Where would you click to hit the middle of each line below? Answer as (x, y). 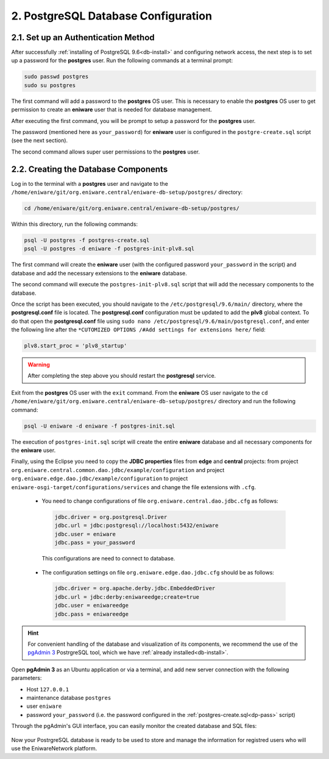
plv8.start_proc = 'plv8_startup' (76, 346)
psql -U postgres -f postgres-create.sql (87, 240)
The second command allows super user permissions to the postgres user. (106, 152)
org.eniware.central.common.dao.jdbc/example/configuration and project (118, 470)
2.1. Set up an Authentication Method (83, 37)
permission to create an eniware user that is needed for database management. (112, 110)
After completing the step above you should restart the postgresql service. (122, 376)
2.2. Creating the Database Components (90, 169)
